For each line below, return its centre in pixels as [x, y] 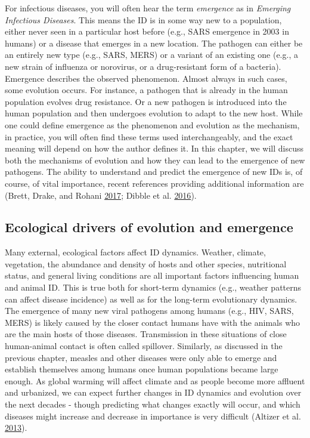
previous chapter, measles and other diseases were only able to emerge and [141, 357]
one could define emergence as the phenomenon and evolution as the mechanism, [152, 124]
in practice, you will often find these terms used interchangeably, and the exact [149, 136]
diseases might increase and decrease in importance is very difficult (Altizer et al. [153, 416]
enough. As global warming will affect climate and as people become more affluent [155, 380]
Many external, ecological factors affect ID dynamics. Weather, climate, [135, 252]
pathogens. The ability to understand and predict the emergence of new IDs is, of [154, 172]
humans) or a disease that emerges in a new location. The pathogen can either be [154, 43]
